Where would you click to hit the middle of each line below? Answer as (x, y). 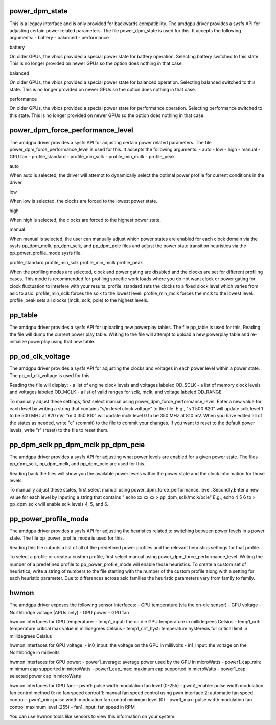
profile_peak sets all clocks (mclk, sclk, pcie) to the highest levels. (79, 300)
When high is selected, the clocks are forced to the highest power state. (85, 220)
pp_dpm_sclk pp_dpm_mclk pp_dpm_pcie (77, 445)
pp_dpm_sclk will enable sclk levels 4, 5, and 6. (59, 504)
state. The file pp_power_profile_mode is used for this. (67, 538)
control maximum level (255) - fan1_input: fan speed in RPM (72, 707)
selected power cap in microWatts (45, 676)
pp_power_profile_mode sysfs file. (45, 253)
